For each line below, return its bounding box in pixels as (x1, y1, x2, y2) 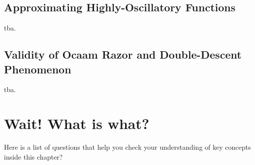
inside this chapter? (4, 151, 63, 162)
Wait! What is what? (4, 113, 150, 133)
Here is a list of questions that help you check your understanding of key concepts (4, 142, 251, 152)
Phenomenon (4, 61, 71, 76)
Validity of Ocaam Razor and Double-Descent (4, 47, 242, 62)
